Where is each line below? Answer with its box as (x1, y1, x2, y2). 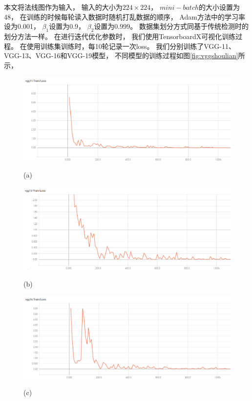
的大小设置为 (199, 2, 240, 12)
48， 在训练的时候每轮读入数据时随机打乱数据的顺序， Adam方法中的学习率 (4, 11, 245, 22)
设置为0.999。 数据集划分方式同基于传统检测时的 (94, 21, 249, 31)
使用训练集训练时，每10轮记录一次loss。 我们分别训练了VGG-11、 (26, 41, 235, 51)
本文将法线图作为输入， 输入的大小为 (4, 2, 123, 12)
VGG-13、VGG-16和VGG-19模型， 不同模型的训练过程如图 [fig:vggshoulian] (4, 50, 238, 61)
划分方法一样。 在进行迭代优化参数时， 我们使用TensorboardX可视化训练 (4, 31, 236, 41)
